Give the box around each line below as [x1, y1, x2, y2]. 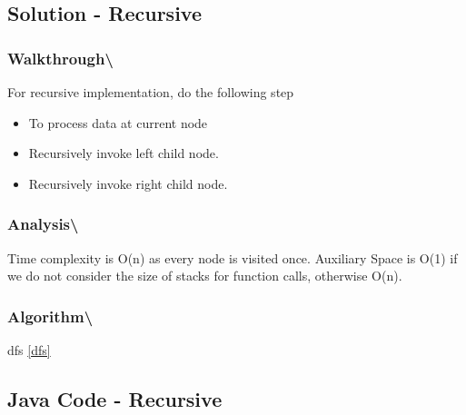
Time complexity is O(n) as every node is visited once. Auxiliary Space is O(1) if [7, 248, 458, 267]
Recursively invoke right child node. [28, 173, 228, 193]
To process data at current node [28, 113, 208, 132]
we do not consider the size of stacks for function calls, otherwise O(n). [7, 266, 402, 285]
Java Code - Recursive [7, 384, 223, 412]
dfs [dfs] [7, 341, 51, 359]
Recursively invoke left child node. [28, 143, 219, 163]
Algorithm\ [7, 304, 94, 327]
